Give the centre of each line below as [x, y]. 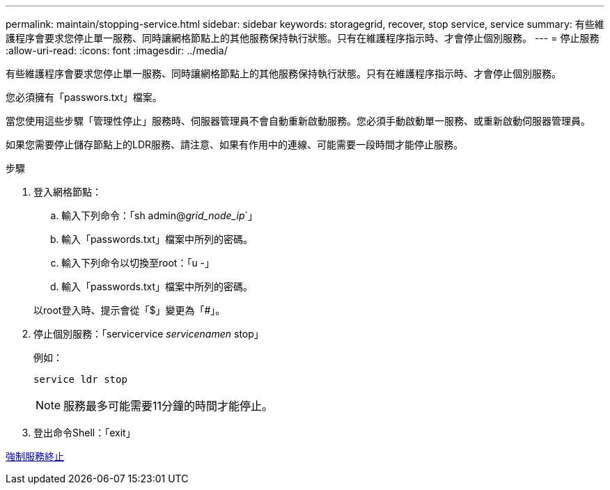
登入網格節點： [68, 192]
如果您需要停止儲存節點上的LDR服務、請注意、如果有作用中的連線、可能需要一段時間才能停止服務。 [235, 144]
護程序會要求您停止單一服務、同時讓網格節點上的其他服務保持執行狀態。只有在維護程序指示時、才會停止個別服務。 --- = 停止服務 [303, 38]
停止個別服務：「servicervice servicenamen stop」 [149, 334]
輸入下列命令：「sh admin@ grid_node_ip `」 [160, 215]
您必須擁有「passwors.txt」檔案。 [84, 97]
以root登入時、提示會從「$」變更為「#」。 [130, 310]
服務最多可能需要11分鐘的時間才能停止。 [169, 406]
